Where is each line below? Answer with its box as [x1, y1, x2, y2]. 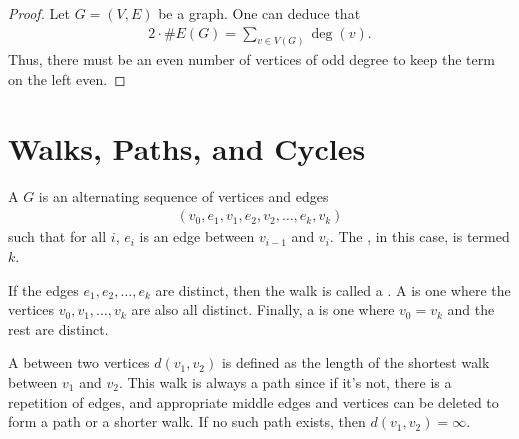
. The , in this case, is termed [329, 226, 510, 247]
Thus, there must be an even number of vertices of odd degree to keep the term [8, 49, 495, 70]
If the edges [8, 279, 79, 300]
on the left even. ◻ [8, 69, 126, 90]
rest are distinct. [8, 318, 109, 339]
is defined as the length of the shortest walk [221, 352, 490, 373]
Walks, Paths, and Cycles [8, 127, 366, 168]
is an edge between [139, 226, 255, 247]
